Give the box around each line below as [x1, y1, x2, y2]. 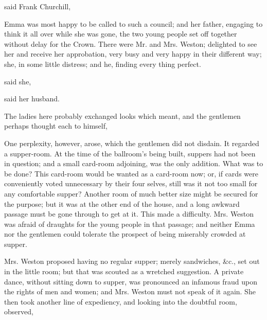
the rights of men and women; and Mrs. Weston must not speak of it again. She [4, 286, 256, 297]
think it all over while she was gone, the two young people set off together [4, 28, 237, 39]
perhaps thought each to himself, [4, 120, 108, 131]
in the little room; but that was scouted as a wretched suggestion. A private [4, 266, 244, 277]
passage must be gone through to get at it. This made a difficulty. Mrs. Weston [4, 208, 254, 219]
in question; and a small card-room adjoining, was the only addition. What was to [4, 158, 263, 169]
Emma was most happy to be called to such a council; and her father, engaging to [4, 18, 263, 29]
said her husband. [4, 93, 60, 104]
